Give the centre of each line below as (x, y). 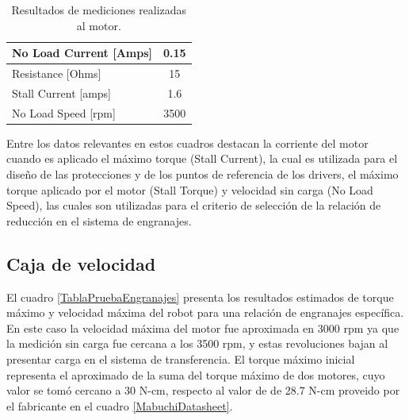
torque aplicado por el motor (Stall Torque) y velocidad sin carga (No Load (190, 189)
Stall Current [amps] (62, 92)
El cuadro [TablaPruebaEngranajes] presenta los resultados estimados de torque (200, 297)
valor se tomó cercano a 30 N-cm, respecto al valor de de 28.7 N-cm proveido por (203, 390)
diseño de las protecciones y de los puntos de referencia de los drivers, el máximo (203, 174)
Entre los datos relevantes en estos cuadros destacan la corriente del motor (187, 143)
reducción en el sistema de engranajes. (99, 220)
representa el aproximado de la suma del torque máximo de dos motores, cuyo (196, 374)
